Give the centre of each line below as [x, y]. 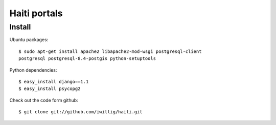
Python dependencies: [33, 70]
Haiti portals [36, 13]
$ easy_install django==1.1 [54, 82]
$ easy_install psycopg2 [50, 89]
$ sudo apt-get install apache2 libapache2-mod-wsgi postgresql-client [110, 51]
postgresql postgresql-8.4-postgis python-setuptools [87, 59]
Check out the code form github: [44, 100]
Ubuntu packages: [29, 40]
